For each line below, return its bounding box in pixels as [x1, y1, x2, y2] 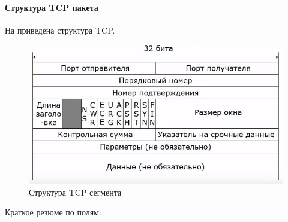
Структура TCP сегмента [29, 185, 122, 198]
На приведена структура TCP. [5, 23, 115, 36]
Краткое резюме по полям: [5, 206, 102, 218]
